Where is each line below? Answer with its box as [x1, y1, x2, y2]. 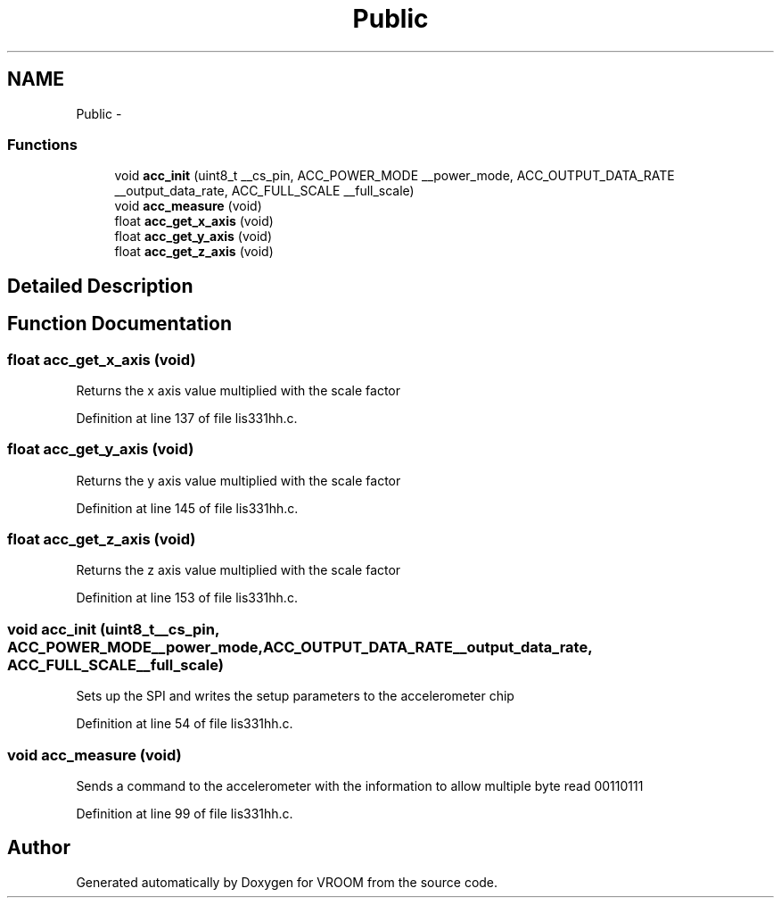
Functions [7, 135, 78, 154]
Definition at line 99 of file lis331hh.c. [76, 805, 293, 821]
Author [7, 836, 70, 859]
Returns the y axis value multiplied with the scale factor [76, 472, 401, 488]
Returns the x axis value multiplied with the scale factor [76, 382, 401, 398]
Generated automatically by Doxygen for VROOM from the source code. [76, 874, 498, 890]
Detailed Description [7, 274, 193, 297]
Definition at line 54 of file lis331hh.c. [76, 716, 293, 732]
